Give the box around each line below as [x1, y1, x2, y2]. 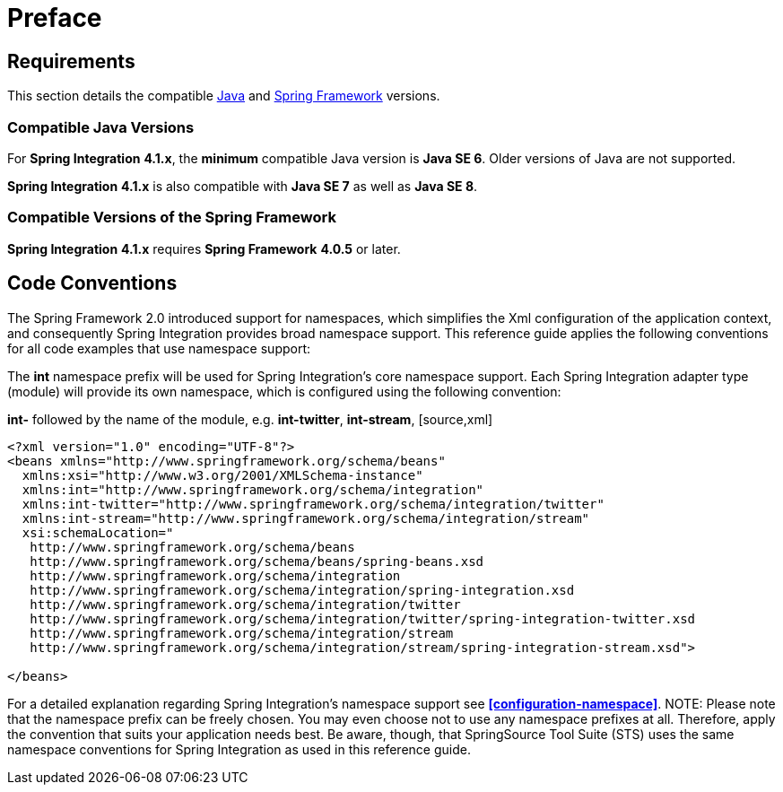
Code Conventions [7, 272, 178, 295]
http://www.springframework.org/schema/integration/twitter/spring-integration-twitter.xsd [30, 611, 696, 626]
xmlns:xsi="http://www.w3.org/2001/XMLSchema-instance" [22, 467, 423, 483]
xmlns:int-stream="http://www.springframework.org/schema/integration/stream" [22, 510, 590, 526]
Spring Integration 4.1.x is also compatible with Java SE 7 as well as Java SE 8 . [7, 178, 478, 194]
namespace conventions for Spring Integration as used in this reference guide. [7, 741, 471, 757]
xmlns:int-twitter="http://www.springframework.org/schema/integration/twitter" [22, 496, 605, 511]
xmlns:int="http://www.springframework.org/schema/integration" [22, 482, 484, 497]
